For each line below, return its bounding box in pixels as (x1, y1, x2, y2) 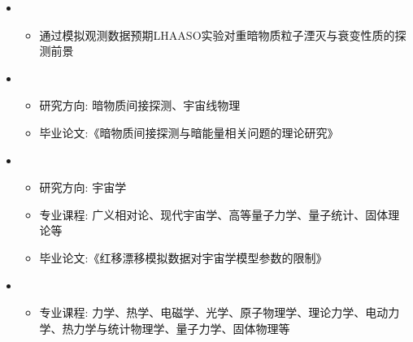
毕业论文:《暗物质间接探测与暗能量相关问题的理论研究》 (39, 123, 339, 141)
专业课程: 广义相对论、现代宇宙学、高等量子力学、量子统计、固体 (39, 206, 389, 223)
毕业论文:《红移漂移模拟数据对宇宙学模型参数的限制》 (39, 249, 328, 266)
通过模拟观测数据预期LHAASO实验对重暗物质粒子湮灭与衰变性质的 (39, 26, 395, 43)
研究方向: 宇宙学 (39, 179, 127, 196)
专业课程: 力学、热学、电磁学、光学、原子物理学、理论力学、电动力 (39, 304, 400, 321)
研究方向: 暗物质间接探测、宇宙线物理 (39, 97, 241, 114)
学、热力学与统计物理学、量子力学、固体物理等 (39, 319, 290, 336)
